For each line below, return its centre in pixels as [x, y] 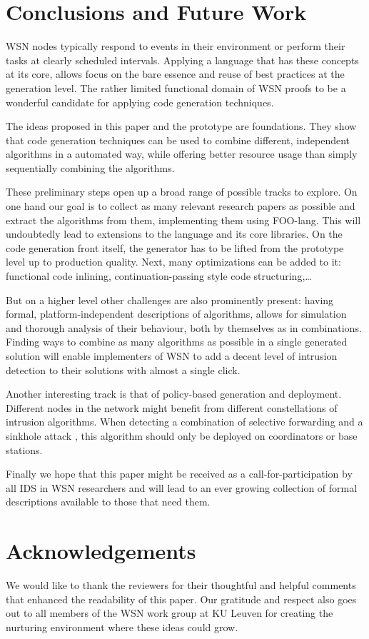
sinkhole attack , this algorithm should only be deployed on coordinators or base [182, 435]
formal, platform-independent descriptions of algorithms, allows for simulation [176, 314]
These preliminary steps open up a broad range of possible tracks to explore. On [182, 192]
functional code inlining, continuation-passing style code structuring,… [159, 276]
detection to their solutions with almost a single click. [123, 369]
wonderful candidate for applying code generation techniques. [140, 102]
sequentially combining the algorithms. [90, 167]
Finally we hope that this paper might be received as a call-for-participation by [179, 474]
